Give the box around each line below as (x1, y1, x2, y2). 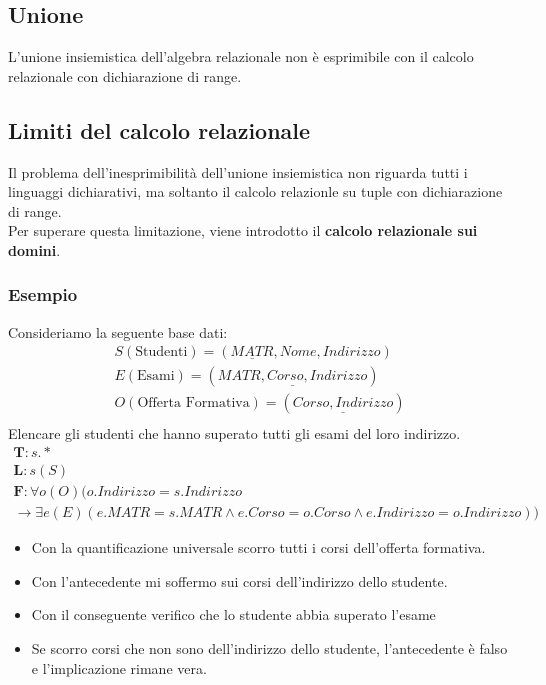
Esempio (8, 282, 78, 307)
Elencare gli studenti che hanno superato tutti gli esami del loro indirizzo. (8, 422, 461, 443)
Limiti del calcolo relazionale (8, 114, 311, 145)
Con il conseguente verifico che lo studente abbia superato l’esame (31, 604, 436, 625)
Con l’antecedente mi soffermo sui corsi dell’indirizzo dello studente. (31, 570, 448, 591)
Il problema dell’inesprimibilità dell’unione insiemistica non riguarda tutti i (8, 161, 468, 182)
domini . (8, 239, 61, 260)
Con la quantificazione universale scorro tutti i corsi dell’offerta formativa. (31, 537, 486, 558)
